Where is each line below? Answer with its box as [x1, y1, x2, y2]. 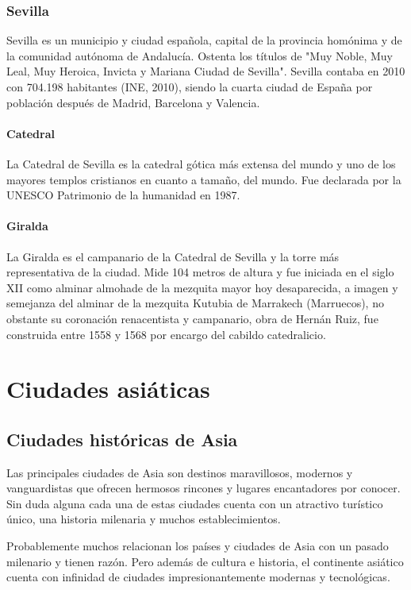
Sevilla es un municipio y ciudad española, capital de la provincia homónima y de [6, 32, 402, 48]
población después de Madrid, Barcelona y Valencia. [6, 94, 260, 110]
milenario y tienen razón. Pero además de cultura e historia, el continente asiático [6, 553, 404, 569]
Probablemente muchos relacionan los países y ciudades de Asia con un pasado [6, 538, 389, 554]
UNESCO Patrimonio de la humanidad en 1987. [6, 187, 240, 203]
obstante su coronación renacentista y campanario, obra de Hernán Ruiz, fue [6, 310, 378, 326]
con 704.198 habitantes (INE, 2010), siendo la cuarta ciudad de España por [6, 79, 373, 94]
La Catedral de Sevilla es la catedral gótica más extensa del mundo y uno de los [6, 155, 396, 172]
